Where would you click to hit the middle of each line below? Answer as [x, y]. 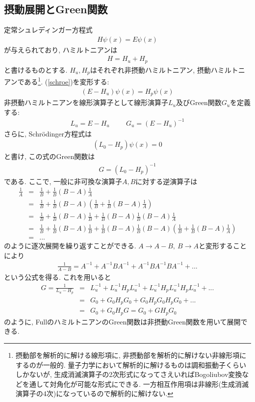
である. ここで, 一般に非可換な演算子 [63, 181]
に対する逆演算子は [166, 181]
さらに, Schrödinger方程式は [48, 133]
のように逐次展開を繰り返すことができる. [70, 245]
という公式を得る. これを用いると [58, 277]
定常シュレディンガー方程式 [48, 30]
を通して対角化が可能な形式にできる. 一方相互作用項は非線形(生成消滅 [136, 384]
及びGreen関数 [199, 102]
